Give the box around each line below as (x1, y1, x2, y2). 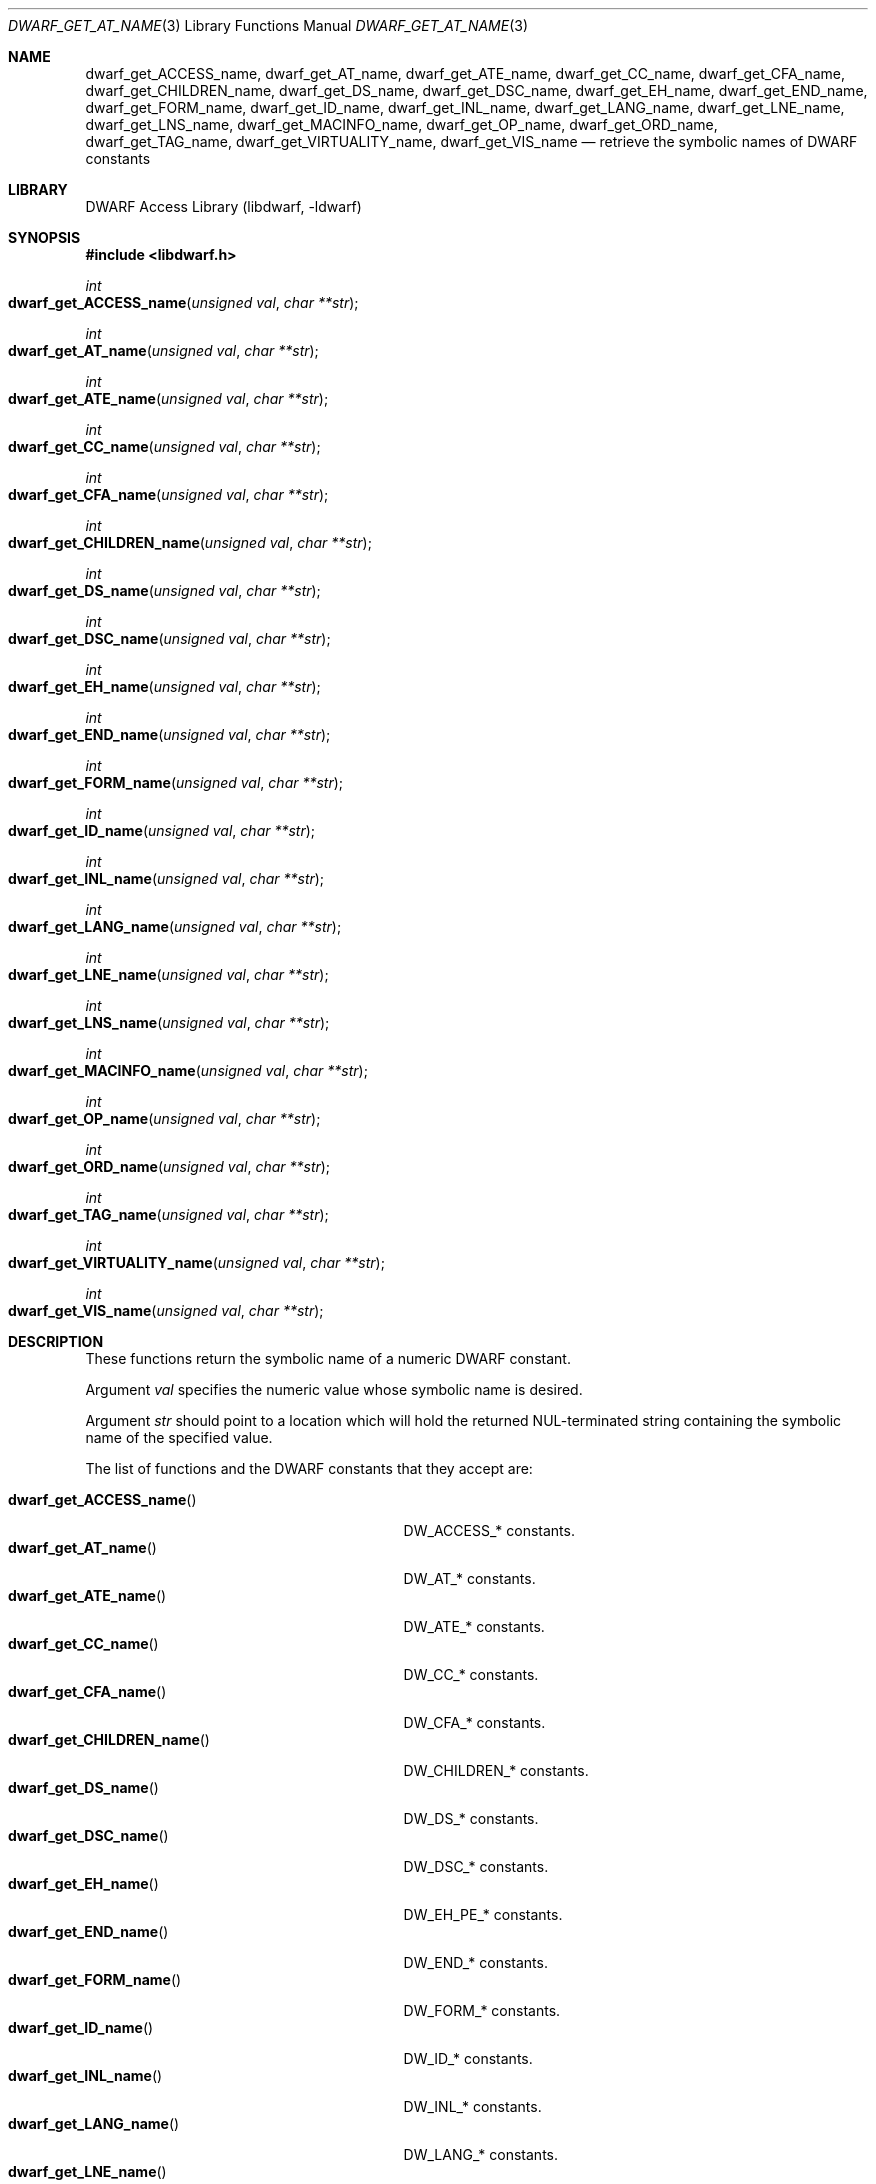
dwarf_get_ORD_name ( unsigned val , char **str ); (8, 1158, 331, 1175)
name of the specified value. (85, 1429, 273, 1446)
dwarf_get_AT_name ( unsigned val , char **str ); (8, 342, 319, 359)
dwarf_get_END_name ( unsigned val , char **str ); (8, 726, 331, 743)
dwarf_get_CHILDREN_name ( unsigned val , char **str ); (8, 534, 372, 551)
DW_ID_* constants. (403, 2050, 533, 2067)
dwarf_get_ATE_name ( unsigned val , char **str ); (8, 390, 329, 407)
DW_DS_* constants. (403, 1810, 539, 1827)
